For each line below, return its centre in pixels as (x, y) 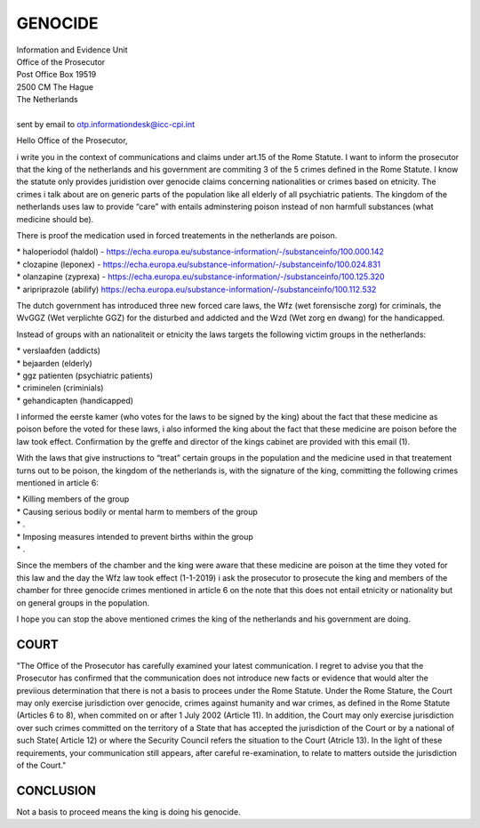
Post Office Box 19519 (56, 75)
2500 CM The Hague (55, 87)
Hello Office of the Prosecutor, (72, 141)
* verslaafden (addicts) (59, 350)
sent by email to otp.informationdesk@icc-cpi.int (106, 124)
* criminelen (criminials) (60, 388)
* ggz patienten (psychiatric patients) (84, 375)
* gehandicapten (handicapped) (75, 400)
